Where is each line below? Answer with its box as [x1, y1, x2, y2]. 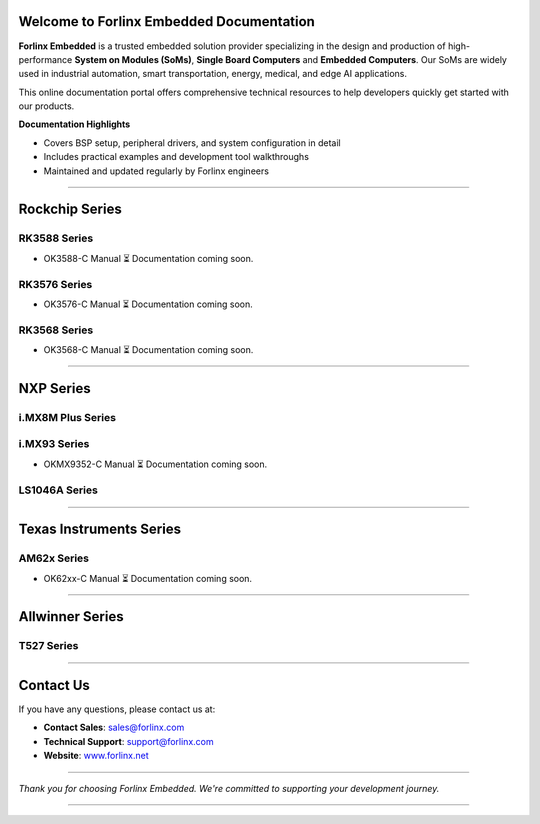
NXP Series [18, 380, 91, 397]
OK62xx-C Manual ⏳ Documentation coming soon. [43, 572, 253, 584]
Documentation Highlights [18, 118, 131, 130]
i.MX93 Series [18, 437, 90, 451]
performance [18, 53, 73, 65]
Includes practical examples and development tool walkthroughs [43, 151, 310, 163]
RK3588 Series [18, 231, 94, 245]
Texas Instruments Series [18, 521, 182, 538]
